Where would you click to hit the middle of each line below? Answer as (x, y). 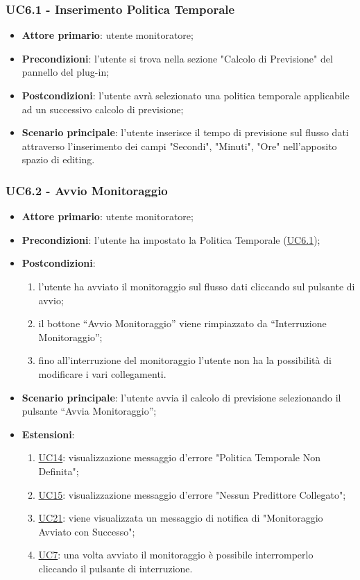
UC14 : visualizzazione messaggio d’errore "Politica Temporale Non (179, 457)
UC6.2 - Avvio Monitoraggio (87, 190)
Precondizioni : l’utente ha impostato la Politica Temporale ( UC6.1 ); (171, 239)
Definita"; (59, 471)
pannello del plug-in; (66, 72)
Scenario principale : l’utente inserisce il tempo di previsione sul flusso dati (185, 132)
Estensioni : (48, 434)
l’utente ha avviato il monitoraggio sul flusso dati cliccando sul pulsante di (197, 286)
